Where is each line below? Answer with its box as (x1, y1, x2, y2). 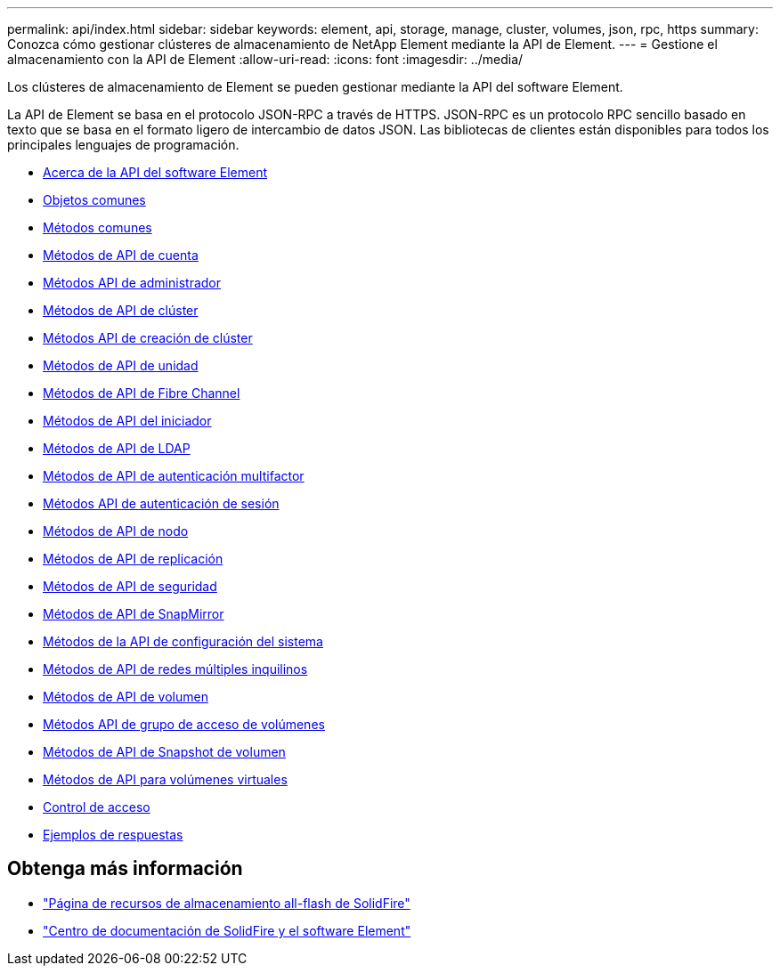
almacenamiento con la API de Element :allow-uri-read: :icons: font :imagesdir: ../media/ (7, 52, 524, 67)
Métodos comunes (43, 220, 152, 235)
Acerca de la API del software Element (43, 165, 267, 180)
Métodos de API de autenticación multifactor (43, 468, 305, 483)
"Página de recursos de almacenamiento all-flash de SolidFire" (43, 895, 410, 911)
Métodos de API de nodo (43, 523, 189, 539)
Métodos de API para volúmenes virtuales (43, 772, 288, 787)
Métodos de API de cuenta (43, 247, 199, 263)
